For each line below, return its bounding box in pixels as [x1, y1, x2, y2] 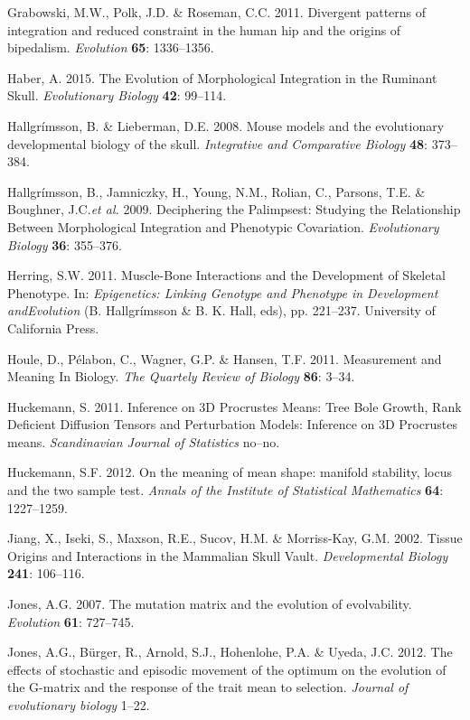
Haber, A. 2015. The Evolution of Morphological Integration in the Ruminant [7, 68, 437, 87]
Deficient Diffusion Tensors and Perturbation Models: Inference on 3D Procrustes [7, 415, 457, 434]
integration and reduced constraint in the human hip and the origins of [7, 20, 401, 39]
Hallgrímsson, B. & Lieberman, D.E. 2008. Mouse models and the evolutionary [7, 116, 445, 135]
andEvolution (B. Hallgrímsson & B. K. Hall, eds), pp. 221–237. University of [7, 301, 436, 320]
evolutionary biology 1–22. [7, 696, 150, 714]
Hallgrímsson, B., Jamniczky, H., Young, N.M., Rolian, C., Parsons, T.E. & [7, 182, 426, 201]
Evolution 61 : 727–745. [7, 612, 135, 631]
